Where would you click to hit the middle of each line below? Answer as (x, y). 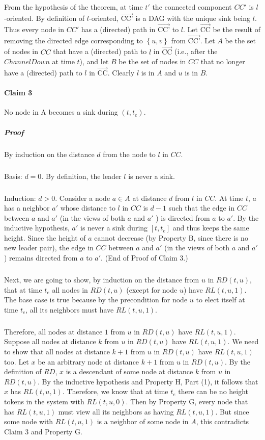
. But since (232, 411)
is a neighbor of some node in (143, 421)
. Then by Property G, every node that (187, 401)
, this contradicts (222, 421)
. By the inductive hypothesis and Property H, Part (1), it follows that (148, 381)
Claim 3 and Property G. (43, 431)
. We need (243, 341)
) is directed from (183, 217)
